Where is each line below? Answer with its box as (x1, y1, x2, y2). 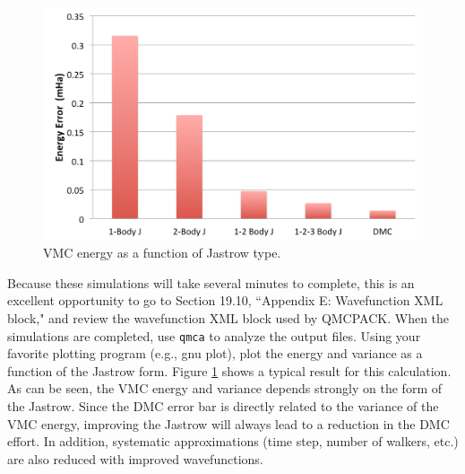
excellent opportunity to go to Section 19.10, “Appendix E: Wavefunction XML (7, 291, 443, 310)
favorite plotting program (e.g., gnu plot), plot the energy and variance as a (7, 344, 423, 363)
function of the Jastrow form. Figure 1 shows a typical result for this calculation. (7, 361, 452, 380)
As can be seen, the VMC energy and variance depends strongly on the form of (7, 379, 443, 398)
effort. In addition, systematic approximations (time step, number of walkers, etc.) (7, 432, 459, 451)
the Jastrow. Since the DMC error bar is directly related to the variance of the (7, 397, 439, 416)
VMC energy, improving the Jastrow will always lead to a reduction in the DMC (7, 414, 450, 433)
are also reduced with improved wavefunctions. (7, 449, 263, 468)
